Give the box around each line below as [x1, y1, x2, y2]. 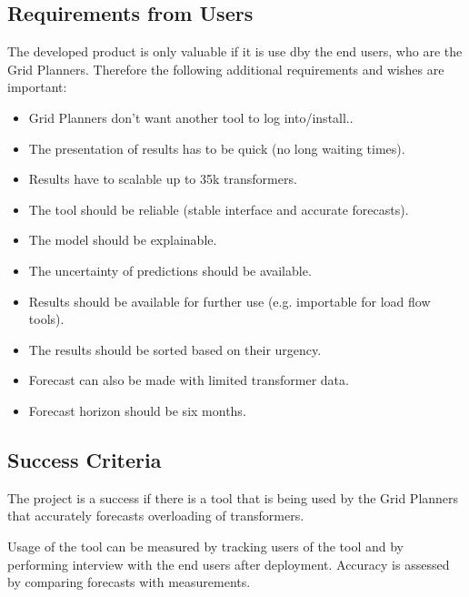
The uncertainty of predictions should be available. [28, 260, 312, 279]
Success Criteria [7, 445, 162, 473]
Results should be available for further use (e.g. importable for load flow [28, 291, 431, 310]
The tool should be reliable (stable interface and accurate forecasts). [28, 199, 409, 218]
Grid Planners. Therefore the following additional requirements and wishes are [7, 59, 444, 78]
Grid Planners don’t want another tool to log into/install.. [28, 107, 354, 126]
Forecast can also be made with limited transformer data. [28, 370, 349, 390]
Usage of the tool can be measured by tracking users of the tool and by [7, 536, 404, 555]
